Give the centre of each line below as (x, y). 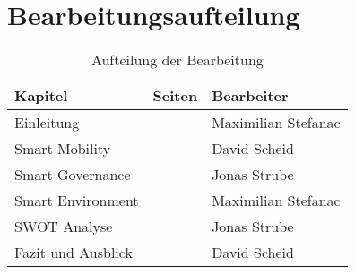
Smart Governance (73, 175)
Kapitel (41, 96)
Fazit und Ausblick (74, 253)
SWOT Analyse (64, 227)
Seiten (175, 96)
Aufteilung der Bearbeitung (177, 60)
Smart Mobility (63, 149)
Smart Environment (77, 201)
